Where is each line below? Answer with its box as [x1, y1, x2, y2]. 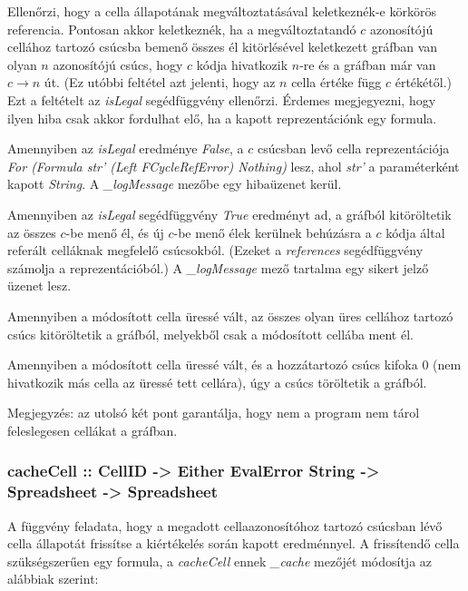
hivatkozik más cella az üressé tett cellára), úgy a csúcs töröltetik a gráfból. [7, 372, 427, 391]
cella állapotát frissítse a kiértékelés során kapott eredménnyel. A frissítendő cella [7, 534, 460, 553]
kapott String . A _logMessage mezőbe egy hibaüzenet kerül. [7, 174, 342, 193]
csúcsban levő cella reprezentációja [257, 139, 450, 158]
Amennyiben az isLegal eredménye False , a [7, 139, 244, 158]
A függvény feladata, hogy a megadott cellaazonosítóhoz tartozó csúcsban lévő [7, 516, 443, 535]
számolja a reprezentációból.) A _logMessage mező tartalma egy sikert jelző [7, 258, 429, 277]
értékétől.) [395, 73, 452, 92]
